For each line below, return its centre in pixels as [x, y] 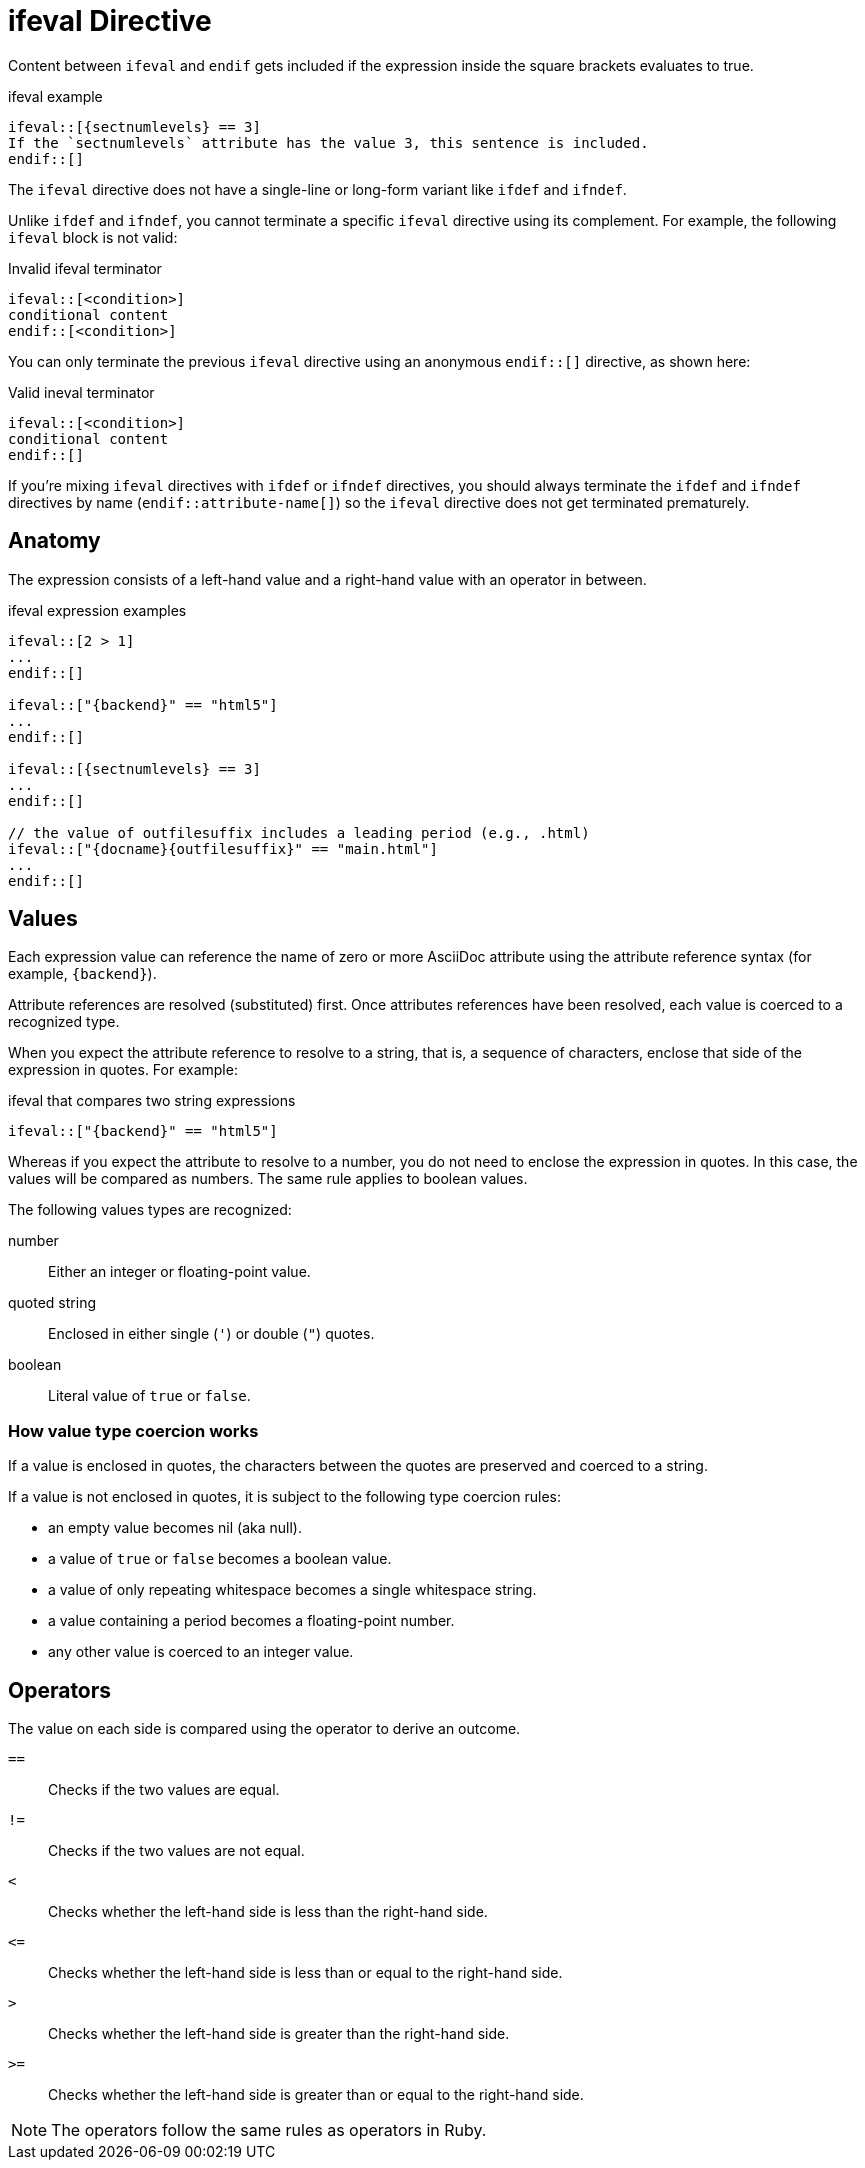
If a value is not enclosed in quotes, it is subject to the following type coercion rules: [284, 1497]
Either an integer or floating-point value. [179, 1272]
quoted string [52, 1303]
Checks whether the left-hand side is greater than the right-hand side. [279, 2034]
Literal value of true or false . [149, 1396]
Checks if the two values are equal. [164, 1790]
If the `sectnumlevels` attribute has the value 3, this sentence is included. [328, 142]
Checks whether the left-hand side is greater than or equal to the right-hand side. [316, 2095]
